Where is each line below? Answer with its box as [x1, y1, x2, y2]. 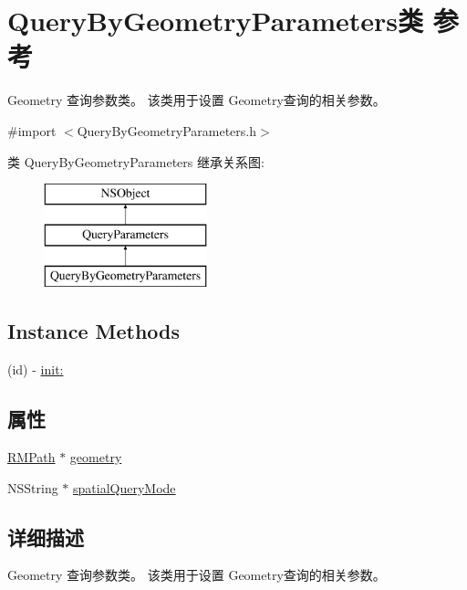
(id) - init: [7, 360, 64, 379]
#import [7, 121, 57, 140]
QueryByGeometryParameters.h [77, 121, 256, 140]
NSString [7, 478, 58, 497]
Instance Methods [7, 317, 180, 345]
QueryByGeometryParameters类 [7, 2, 424, 39]
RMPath [7, 448, 56, 467]
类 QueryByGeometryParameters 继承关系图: [7, 152, 265, 171]
